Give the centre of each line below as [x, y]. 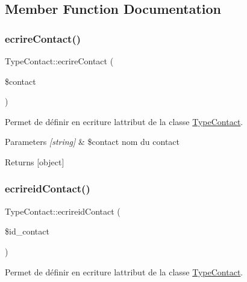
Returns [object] [35, 161]
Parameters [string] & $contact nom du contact [92, 142]
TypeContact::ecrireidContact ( [63, 211]
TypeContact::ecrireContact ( [59, 61]
